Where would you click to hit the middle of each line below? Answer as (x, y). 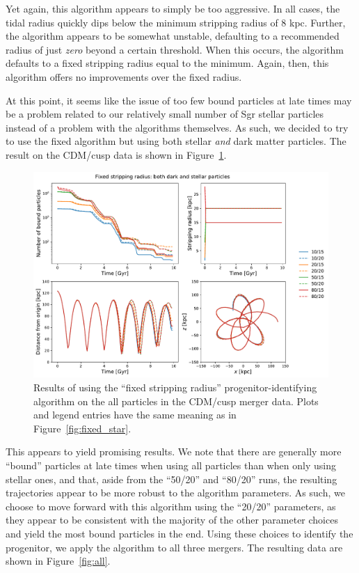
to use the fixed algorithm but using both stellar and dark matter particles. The (176, 141)
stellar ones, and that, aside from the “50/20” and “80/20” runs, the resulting (171, 479)
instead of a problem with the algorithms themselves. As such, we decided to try (177, 127)
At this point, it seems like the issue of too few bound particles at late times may (179, 100)
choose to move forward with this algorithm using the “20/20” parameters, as (171, 506)
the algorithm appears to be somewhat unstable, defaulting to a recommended (173, 36)
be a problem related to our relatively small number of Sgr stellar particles (165, 114)
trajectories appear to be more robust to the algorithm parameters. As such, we (175, 493)
